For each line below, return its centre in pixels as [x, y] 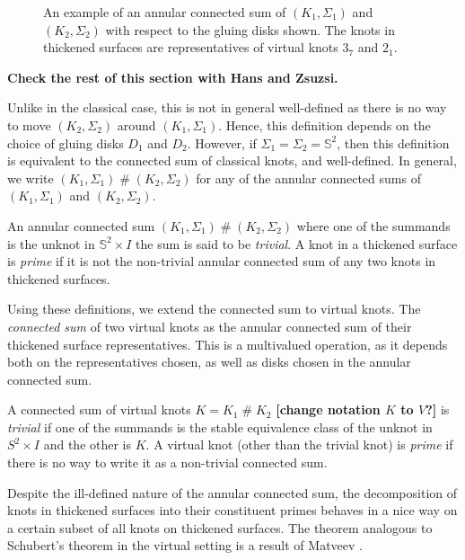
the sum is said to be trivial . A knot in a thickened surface [297, 243]
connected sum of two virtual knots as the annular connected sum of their [210, 326]
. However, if [222, 142]
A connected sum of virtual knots [99, 409]
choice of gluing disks [66, 142]
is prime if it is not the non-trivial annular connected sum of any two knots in [222, 261]
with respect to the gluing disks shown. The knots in [250, 29]
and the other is [88, 444]
